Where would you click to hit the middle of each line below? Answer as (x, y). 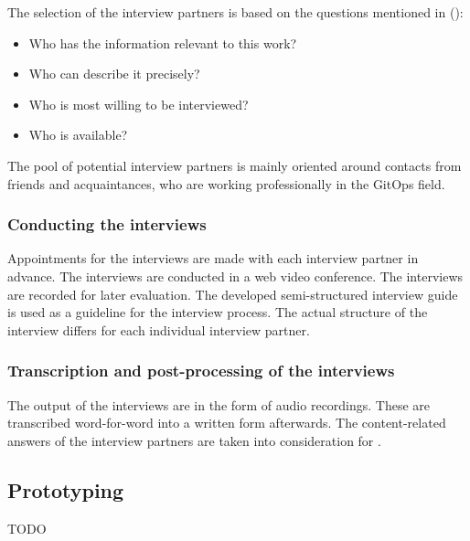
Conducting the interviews (107, 224)
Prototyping (66, 489)
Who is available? (78, 135)
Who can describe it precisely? (114, 74)
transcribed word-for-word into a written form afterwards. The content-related (227, 423)
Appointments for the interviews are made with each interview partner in (213, 258)
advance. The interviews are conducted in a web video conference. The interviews (235, 276)
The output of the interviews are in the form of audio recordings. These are (219, 404)
